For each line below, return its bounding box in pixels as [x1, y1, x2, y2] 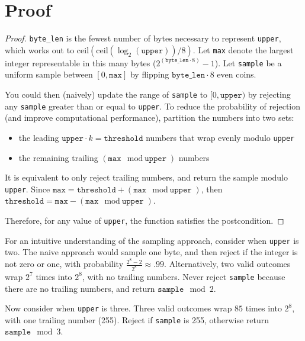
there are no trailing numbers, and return [5, 282, 155, 294]
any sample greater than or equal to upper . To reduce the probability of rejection [5, 99, 301, 112]
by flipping [130, 68, 169, 81]
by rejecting [248, 88, 291, 101]
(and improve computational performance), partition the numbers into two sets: [5, 111, 294, 124]
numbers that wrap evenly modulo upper [146, 131, 295, 143]
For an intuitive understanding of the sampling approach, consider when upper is [5, 234, 299, 246]
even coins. [217, 68, 256, 81]
